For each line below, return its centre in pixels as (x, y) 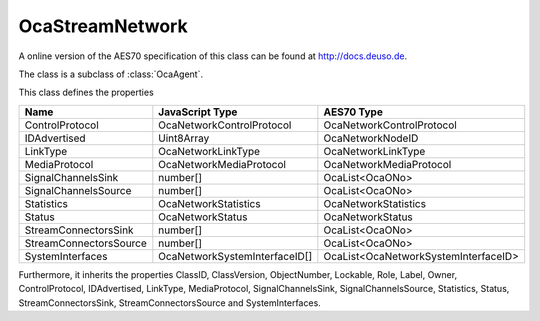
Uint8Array (184, 138)
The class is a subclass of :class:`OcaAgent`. (111, 74)
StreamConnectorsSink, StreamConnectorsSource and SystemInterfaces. (170, 302)
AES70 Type (353, 112)
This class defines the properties (86, 92)
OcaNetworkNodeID (371, 138)
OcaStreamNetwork (103, 26)
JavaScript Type (198, 112)
